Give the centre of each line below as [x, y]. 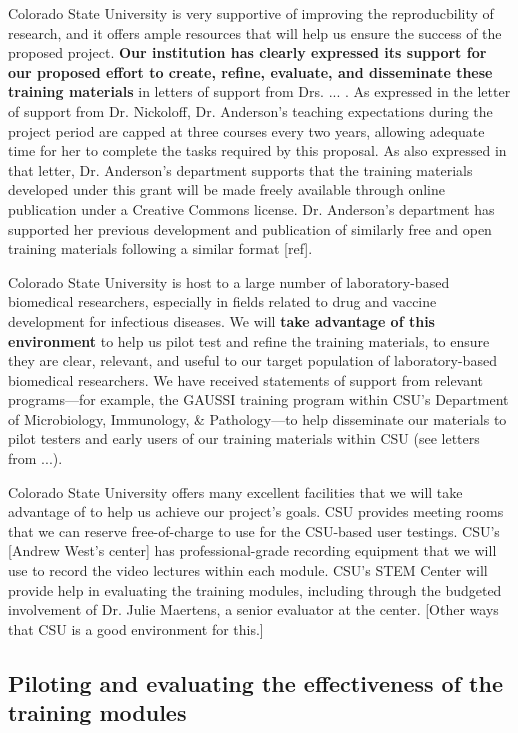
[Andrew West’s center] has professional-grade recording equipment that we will [252, 550]
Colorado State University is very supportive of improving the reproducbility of [251, 13]
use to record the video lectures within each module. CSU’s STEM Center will [248, 570]
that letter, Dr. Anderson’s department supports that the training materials [240, 169]
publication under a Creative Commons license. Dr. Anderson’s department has [251, 208]
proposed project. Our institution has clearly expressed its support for [247, 52]
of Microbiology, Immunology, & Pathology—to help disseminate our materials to [257, 418]
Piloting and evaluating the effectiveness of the [255, 682]
